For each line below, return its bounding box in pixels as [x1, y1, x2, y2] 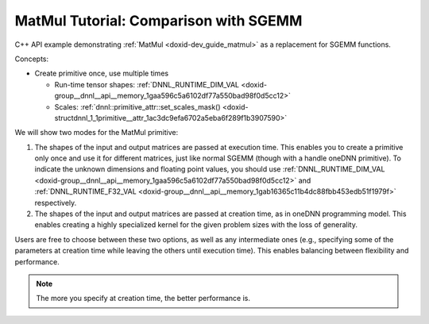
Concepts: [14, 54, 49, 64]
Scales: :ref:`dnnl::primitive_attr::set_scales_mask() [54, 102, 222, 111]
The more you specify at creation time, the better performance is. [36, 294, 250, 303]
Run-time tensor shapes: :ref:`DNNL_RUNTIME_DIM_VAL [54, 79, 240, 89]
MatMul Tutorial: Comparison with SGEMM [14, 12, 303, 29]
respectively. [34, 198, 77, 207]
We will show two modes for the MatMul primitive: [14, 128, 179, 137]
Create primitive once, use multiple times [34, 68, 169, 79]
